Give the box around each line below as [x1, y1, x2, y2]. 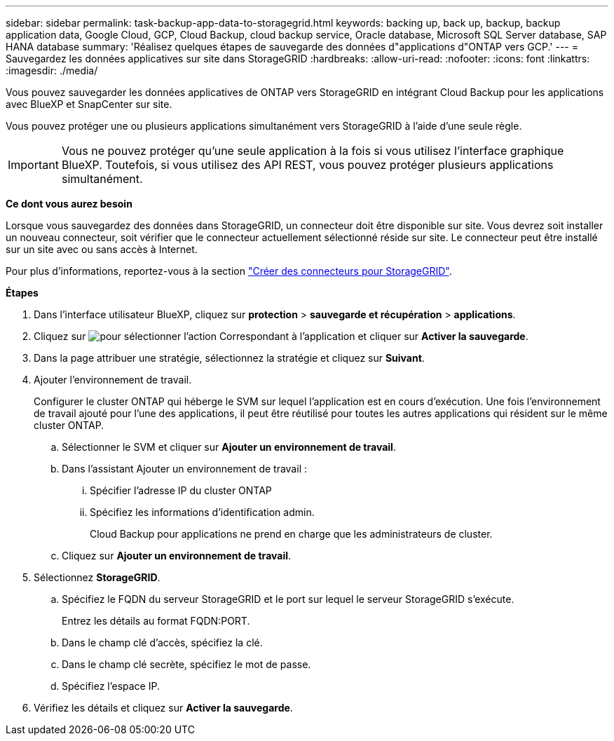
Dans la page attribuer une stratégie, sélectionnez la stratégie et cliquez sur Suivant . [34, 352, 425, 364]
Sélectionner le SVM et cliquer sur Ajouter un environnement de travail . [62, 441, 396, 453]
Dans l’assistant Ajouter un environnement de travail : [62, 463, 307, 475]
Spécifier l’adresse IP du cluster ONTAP [90, 484, 272, 496]
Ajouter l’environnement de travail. [34, 374, 192, 386]
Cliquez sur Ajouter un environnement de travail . [62, 550, 292, 562]
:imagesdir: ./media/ [6, 64, 98, 76]
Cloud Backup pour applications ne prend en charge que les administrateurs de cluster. [90, 528, 493, 540]
